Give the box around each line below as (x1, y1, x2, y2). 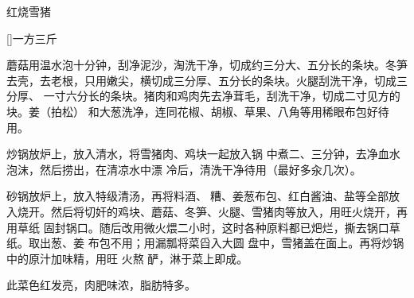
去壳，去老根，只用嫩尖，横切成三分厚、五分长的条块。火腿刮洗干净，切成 (6, 72, 396, 88)
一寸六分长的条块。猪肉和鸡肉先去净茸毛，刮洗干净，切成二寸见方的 (43, 87, 400, 104)
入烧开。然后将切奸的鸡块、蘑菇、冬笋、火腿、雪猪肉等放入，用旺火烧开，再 (6, 203, 408, 219)
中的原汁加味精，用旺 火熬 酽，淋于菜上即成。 (6, 250, 248, 266)
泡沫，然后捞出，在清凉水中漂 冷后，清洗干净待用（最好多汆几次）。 (6, 161, 361, 177)
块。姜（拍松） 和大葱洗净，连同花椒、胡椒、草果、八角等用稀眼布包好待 (6, 103, 389, 119)
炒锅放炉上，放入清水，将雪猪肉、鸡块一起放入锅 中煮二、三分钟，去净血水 (6, 145, 400, 162)
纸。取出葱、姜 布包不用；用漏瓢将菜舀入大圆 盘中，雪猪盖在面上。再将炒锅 (6, 234, 404, 251)
